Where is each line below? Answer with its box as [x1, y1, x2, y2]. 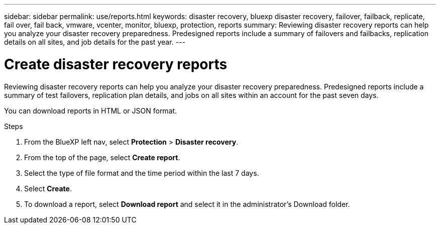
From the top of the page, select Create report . [24, 153, 180, 162]
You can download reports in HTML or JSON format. [4, 106, 177, 115]
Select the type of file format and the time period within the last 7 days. [24, 168, 259, 177]
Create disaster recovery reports [4, 55, 228, 73]
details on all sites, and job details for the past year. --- [4, 38, 185, 46]
